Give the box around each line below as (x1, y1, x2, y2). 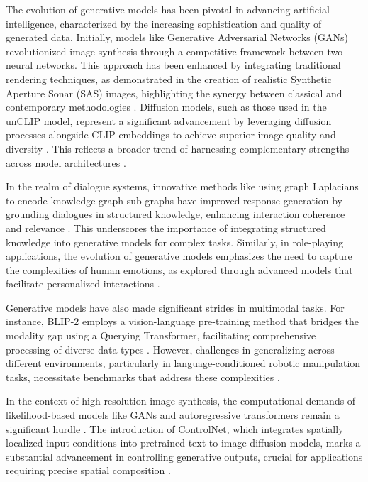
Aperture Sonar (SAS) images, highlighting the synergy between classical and (6, 85, 342, 100)
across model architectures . (6, 155, 126, 170)
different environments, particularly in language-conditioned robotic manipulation (6, 356, 361, 371)
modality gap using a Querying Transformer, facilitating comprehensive (6, 328, 316, 343)
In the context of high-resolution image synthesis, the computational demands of (6, 393, 356, 408)
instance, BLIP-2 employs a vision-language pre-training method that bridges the (6, 314, 359, 329)
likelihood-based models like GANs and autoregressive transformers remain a (6, 407, 340, 422)
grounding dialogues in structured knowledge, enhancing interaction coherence (6, 207, 345, 221)
